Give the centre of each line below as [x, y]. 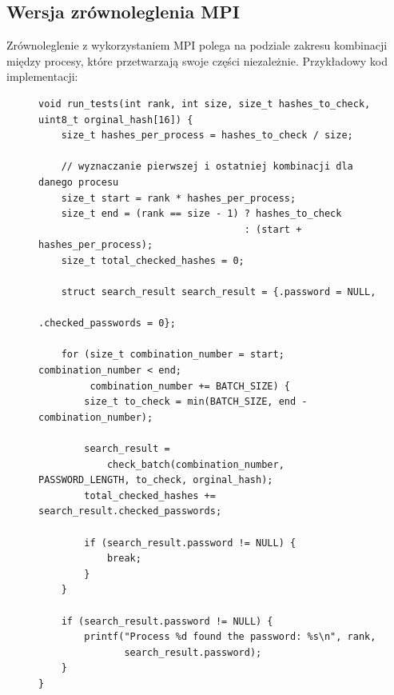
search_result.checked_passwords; [130, 511]
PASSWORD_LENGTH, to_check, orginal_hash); [156, 480]
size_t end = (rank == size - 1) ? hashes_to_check [201, 214]
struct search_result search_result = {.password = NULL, [219, 292]
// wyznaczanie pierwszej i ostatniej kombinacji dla [207, 167]
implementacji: [42, 76]
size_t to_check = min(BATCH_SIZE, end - [196, 402]
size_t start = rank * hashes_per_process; [179, 198]
